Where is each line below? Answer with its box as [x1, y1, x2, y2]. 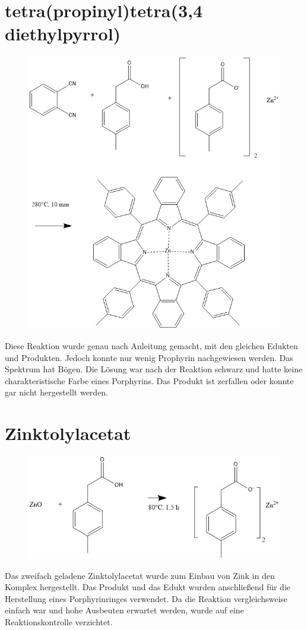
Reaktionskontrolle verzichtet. [5, 615, 113, 628]
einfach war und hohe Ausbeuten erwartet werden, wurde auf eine [5, 604, 244, 616]
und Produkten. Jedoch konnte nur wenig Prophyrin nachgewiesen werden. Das [5, 351, 293, 363]
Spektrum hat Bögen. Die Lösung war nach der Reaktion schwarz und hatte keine [5, 363, 303, 375]
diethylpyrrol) [5, 21, 121, 46]
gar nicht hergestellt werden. [5, 386, 109, 398]
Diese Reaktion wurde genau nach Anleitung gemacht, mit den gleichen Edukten [5, 340, 298, 352]
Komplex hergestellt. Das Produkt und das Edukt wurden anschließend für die [5, 581, 290, 593]
